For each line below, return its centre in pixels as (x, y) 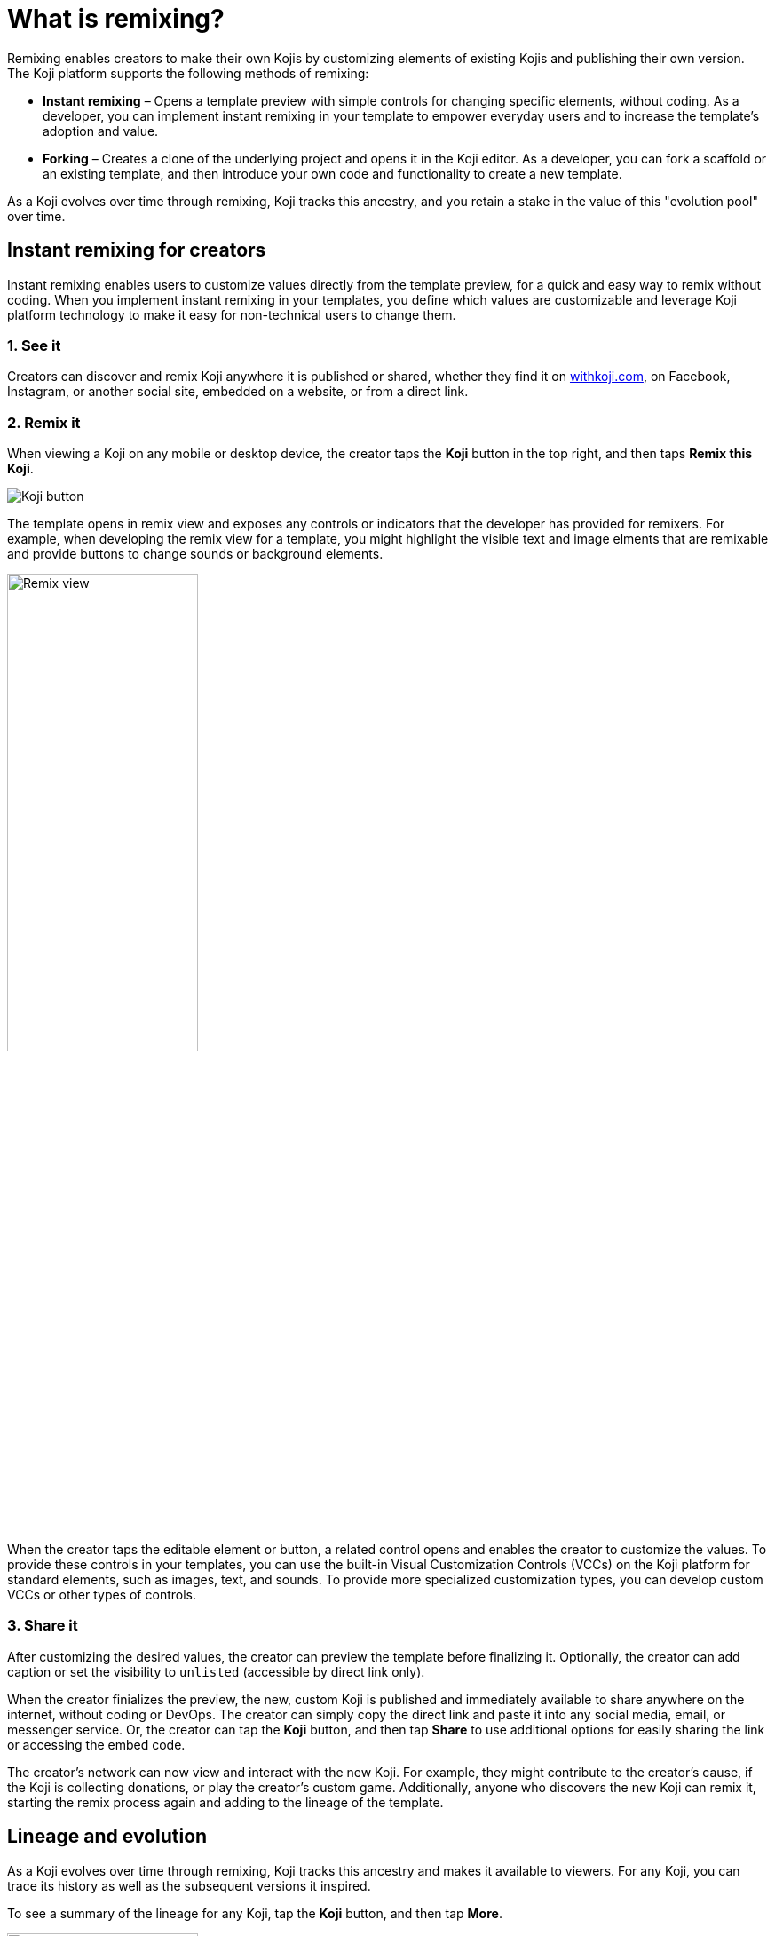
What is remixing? (116, 19)
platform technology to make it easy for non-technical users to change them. (232, 314)
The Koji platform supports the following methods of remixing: (188, 73)
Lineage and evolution (107, 1837)
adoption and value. (101, 131)
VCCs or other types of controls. (102, 1595)
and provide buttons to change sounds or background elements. (195, 554)
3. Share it (43, 1626)
